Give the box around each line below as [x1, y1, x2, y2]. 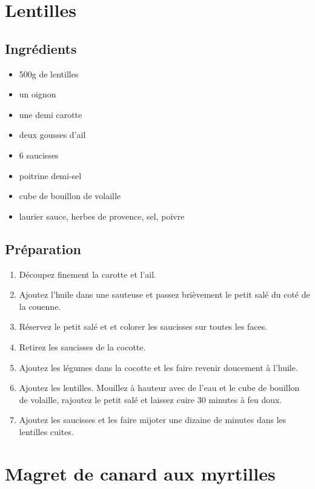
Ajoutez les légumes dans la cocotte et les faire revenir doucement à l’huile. [19, 361, 298, 373]
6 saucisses [19, 148, 59, 161]
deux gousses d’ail [19, 128, 86, 141]
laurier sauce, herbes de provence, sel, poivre [19, 209, 185, 222]
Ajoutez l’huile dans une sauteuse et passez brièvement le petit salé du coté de [19, 288, 310, 301]
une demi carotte [19, 108, 82, 120]
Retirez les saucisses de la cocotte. [19, 340, 146, 353]
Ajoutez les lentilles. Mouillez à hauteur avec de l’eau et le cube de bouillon [19, 381, 300, 394]
